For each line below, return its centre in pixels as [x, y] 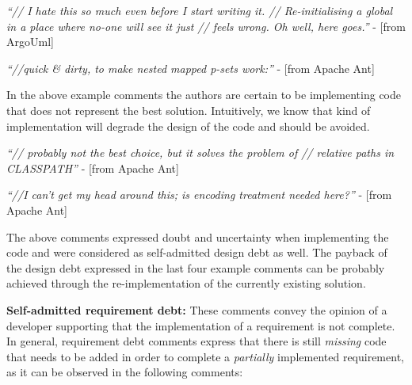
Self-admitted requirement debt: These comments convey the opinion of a [197, 309]
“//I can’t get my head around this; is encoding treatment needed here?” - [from [199, 194]
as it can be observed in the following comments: [125, 372]
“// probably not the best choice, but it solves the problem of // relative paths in [200, 152]
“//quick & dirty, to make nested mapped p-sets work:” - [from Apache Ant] [191, 68]
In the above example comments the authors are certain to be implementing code [204, 95]
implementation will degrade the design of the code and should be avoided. [188, 126]
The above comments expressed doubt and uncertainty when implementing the [198, 236]
